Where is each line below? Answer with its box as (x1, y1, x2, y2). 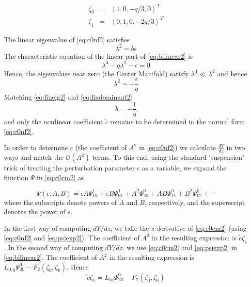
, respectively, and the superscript (144, 197, 245, 207)
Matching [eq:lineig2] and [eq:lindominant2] (4, 91, 132, 101)
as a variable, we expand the (142, 163, 227, 173)
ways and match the (4, 152, 63, 162)
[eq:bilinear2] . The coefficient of (4, 252, 97, 262)
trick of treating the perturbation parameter (4, 163, 135, 173)
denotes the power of (4, 206, 65, 217)
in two (226, 142, 245, 152)
